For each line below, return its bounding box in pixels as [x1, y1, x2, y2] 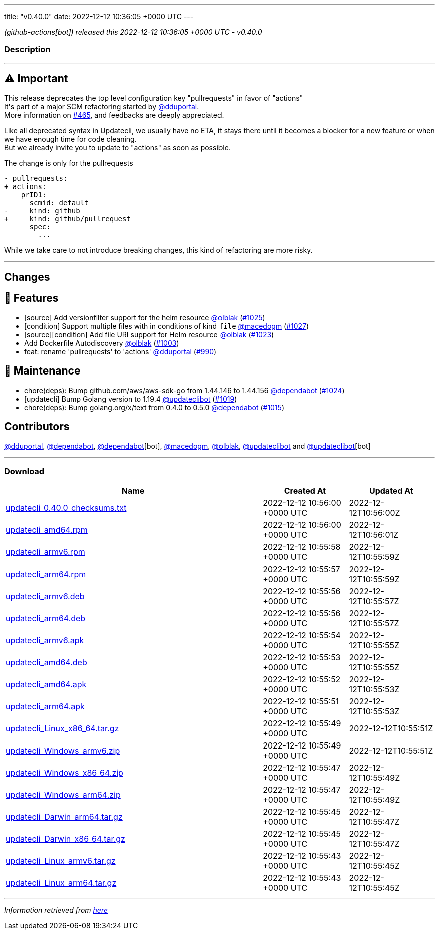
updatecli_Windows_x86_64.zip [6, 768, 123, 778]
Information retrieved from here [4, 906, 108, 915]
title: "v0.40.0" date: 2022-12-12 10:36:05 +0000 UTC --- [4, 12, 194, 21]
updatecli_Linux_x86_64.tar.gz [6, 723, 119, 734]
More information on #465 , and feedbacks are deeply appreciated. [4, 110, 224, 119]
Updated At [369, 486, 413, 496]
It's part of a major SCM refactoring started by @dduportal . [4, 102, 199, 111]
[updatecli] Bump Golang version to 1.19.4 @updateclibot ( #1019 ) [24, 394, 237, 403]
